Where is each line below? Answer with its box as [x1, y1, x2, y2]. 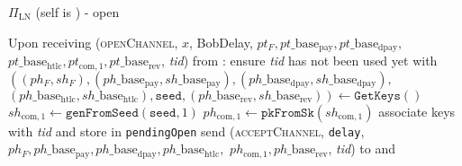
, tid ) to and [328, 139, 395, 158]
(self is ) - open [35, 3, 120, 21]
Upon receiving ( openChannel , [8, 32, 178, 51]
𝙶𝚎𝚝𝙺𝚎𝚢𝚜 [354, 89, 401, 102]
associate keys [378, 101, 456, 120]
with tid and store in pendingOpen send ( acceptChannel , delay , [8, 121, 365, 140]
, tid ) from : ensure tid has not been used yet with [161, 51, 438, 70]
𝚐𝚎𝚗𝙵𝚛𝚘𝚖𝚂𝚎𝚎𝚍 [65, 106, 139, 119]
